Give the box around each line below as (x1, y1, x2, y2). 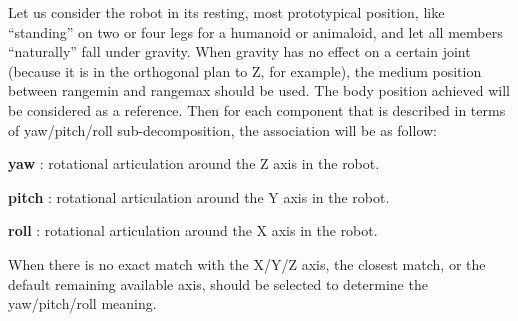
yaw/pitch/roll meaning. (8, 293, 157, 314)
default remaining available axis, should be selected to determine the (8, 273, 428, 294)
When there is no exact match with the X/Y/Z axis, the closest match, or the (8, 253, 486, 274)
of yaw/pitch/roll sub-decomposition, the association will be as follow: (8, 119, 437, 140)
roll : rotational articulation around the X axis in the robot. (8, 220, 378, 241)
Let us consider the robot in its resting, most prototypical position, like (8, 2, 445, 22)
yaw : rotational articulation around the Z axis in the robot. (8, 153, 380, 174)
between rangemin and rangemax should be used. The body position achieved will (8, 80, 510, 101)
